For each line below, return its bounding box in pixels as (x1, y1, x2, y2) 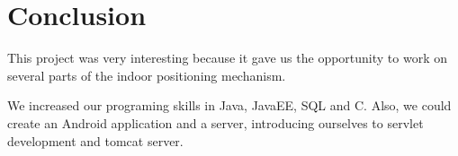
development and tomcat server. (7, 131, 184, 150)
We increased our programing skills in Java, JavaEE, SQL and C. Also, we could (7, 96, 452, 115)
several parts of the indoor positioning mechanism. (7, 65, 286, 84)
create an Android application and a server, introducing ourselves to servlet (7, 113, 424, 132)
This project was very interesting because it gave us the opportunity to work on (7, 48, 448, 67)
